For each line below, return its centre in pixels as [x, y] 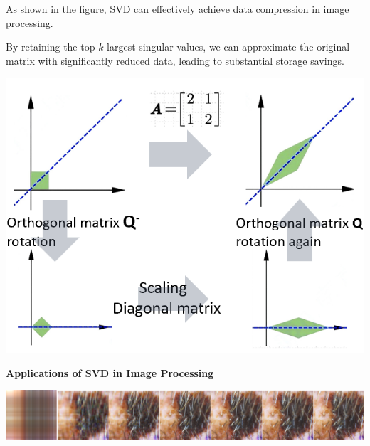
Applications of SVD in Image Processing [110, 372]
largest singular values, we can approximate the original [228, 47]
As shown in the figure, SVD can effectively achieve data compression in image [178, 9]
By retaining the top [51, 47]
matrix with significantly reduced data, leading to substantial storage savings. [175, 60]
